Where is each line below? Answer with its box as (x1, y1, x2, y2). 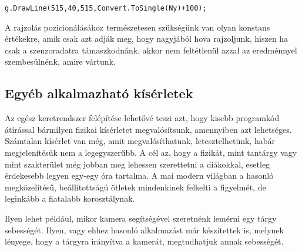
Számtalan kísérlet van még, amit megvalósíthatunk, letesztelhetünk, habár (5, 135, 275, 147)
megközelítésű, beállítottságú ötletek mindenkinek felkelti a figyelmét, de (5, 180, 266, 193)
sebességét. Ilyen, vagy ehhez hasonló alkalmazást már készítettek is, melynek (5, 223, 284, 236)
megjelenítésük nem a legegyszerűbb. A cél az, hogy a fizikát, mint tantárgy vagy (5, 146, 297, 159)
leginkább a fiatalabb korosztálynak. (5, 192, 135, 205)
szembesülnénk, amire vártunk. (5, 55, 116, 68)
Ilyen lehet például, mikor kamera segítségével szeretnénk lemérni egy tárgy (5, 212, 277, 224)
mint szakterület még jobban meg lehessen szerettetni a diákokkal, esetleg (5, 158, 270, 170)
